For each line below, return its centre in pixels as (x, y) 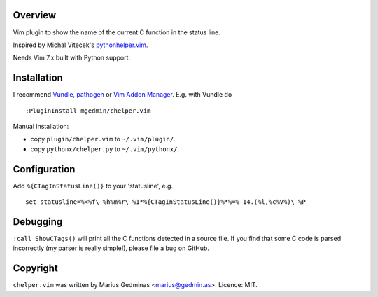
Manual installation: (41, 126)
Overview (35, 15)
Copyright (36, 269)
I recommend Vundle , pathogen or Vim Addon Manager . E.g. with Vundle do (122, 95)
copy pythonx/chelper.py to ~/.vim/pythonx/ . (105, 149)
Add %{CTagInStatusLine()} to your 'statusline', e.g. (93, 186)
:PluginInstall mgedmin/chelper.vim (88, 111)
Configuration (44, 169)
